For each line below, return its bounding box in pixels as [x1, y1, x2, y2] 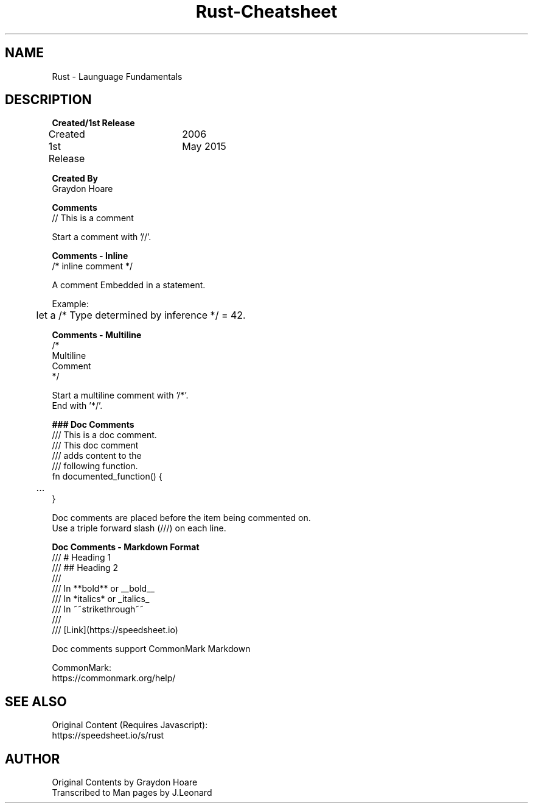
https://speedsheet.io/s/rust [52, 730, 164, 741]
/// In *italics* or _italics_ [52, 594, 150, 604]
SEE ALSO [5, 693, 67, 709]
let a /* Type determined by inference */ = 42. [36, 309, 246, 322]
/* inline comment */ [52, 261, 133, 272]
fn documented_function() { [52, 471, 162, 482]
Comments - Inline [52, 250, 128, 261]
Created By [52, 173, 98, 184]
